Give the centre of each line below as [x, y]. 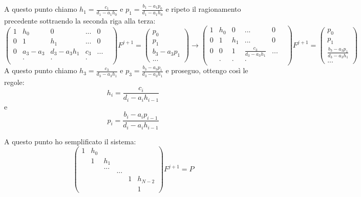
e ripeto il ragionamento [203, 9]
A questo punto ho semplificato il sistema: [70, 141]
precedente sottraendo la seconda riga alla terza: [80, 20]
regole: [14, 82]
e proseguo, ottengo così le [207, 70]
